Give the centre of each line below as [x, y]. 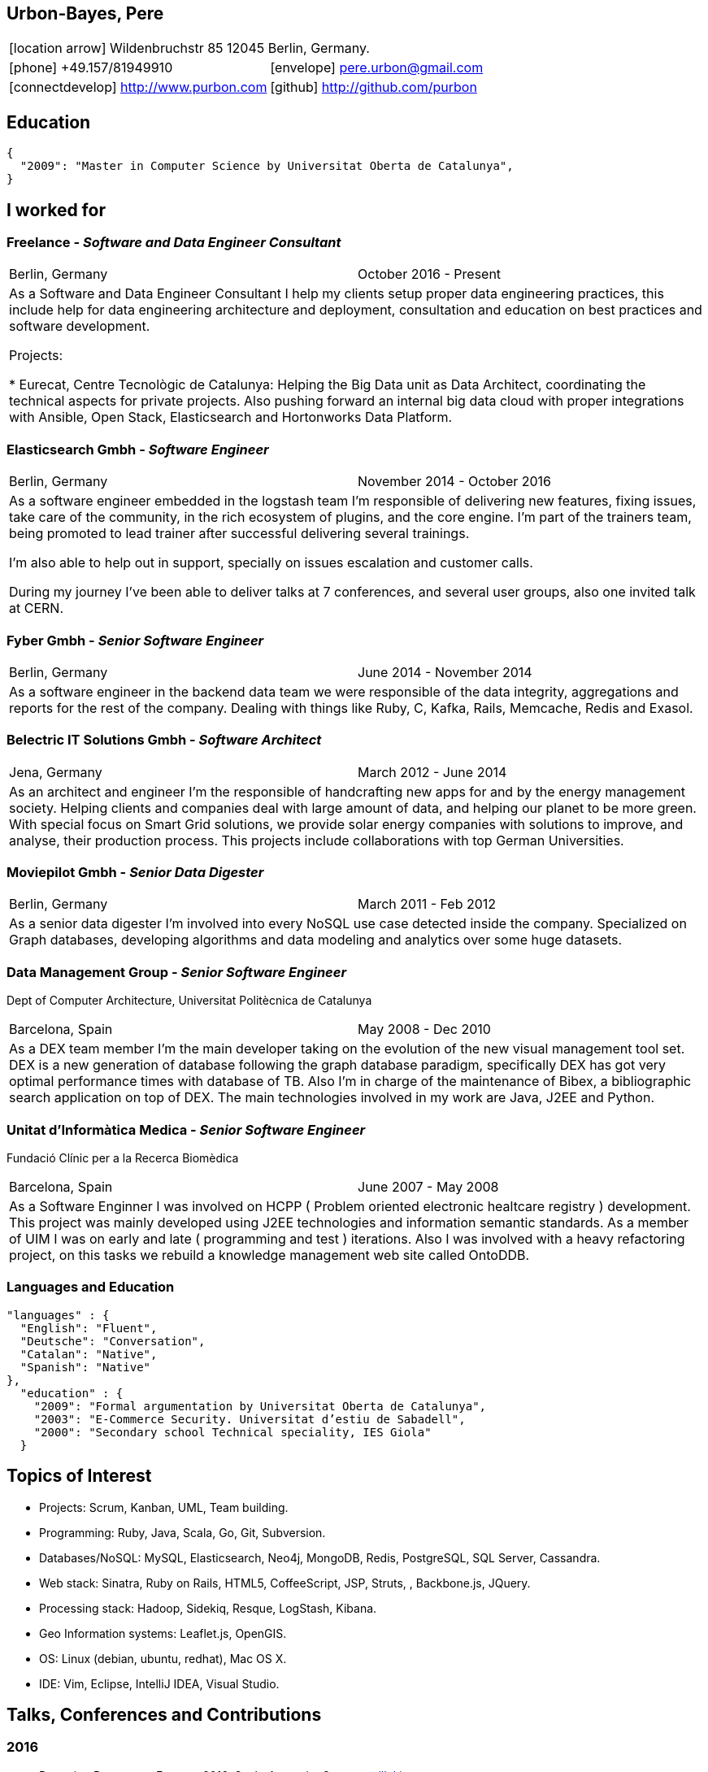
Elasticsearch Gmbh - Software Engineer [138, 449]
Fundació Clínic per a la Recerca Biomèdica [123, 1157]
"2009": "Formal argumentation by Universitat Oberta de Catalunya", [260, 1406]
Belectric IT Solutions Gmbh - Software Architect [164, 740]
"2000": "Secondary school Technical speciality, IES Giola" [232, 1432]
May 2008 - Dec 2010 [424, 1029]
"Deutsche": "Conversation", [113, 1341]
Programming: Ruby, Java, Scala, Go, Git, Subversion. [182, 1532]
